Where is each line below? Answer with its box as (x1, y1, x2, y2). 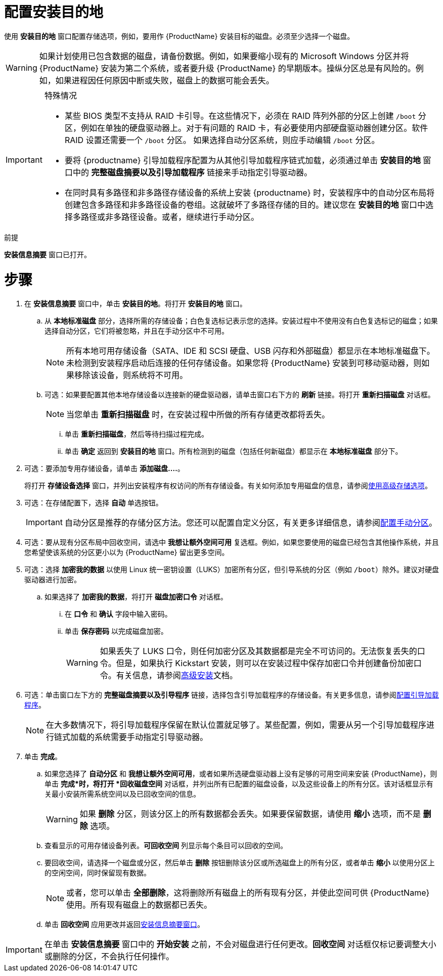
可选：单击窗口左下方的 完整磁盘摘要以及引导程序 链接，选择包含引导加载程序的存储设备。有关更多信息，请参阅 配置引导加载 (24, 690, 439, 700)
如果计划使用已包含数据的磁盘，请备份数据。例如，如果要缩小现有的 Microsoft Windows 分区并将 (39, 51, 409, 61)
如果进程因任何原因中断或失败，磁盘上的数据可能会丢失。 (55, 75, 274, 85)
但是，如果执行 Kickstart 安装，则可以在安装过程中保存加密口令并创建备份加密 (116, 658, 414, 669)
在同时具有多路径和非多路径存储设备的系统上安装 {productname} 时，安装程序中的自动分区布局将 (64, 187, 435, 198)
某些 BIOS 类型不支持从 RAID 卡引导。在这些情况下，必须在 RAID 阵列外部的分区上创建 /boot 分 (64, 110, 426, 121)
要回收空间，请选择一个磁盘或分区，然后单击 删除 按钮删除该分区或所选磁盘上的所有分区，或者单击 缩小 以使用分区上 (45, 858, 435, 867)
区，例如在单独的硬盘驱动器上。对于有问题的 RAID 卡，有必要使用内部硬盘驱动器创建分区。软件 (64, 122, 428, 133)
